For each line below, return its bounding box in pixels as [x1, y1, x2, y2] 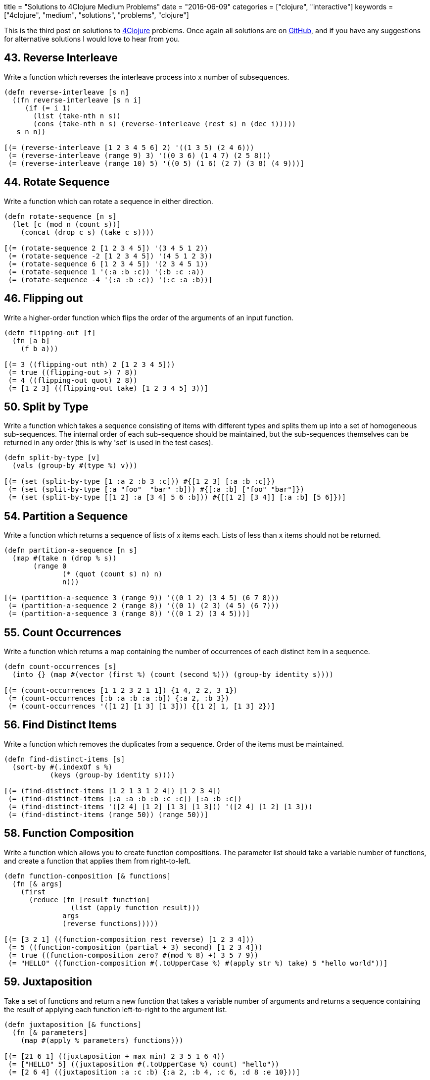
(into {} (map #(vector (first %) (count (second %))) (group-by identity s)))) [12, 670, 334, 679]
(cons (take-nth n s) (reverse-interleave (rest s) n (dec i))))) [33, 119, 296, 128]
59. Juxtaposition [4, 976, 93, 988]
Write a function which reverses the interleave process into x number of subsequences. [4, 72, 289, 81]
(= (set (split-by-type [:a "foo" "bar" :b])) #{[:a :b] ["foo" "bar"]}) [8, 485, 304, 494]
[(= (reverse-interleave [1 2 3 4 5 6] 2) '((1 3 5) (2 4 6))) [4, 143, 254, 152]
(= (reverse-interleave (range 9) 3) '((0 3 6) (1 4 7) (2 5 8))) [8, 151, 271, 159]
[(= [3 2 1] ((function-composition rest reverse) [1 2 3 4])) [4, 935, 254, 943]
